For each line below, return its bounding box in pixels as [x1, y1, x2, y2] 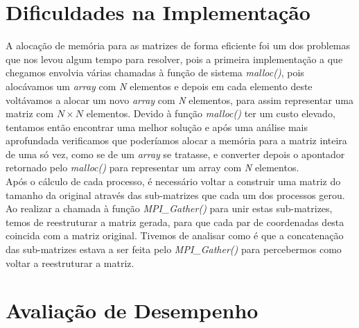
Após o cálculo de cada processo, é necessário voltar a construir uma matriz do [6, 174, 341, 189]
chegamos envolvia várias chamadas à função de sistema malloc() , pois [6, 65, 304, 80]
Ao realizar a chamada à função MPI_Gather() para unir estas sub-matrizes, [6, 201, 333, 216]
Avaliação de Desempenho [6, 296, 259, 325]
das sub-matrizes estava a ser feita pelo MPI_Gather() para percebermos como [6, 242, 342, 257]
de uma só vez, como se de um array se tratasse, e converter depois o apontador [6, 146, 345, 161]
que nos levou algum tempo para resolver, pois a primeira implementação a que [6, 51, 343, 66]
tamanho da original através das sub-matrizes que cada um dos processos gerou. [6, 187, 345, 202]
